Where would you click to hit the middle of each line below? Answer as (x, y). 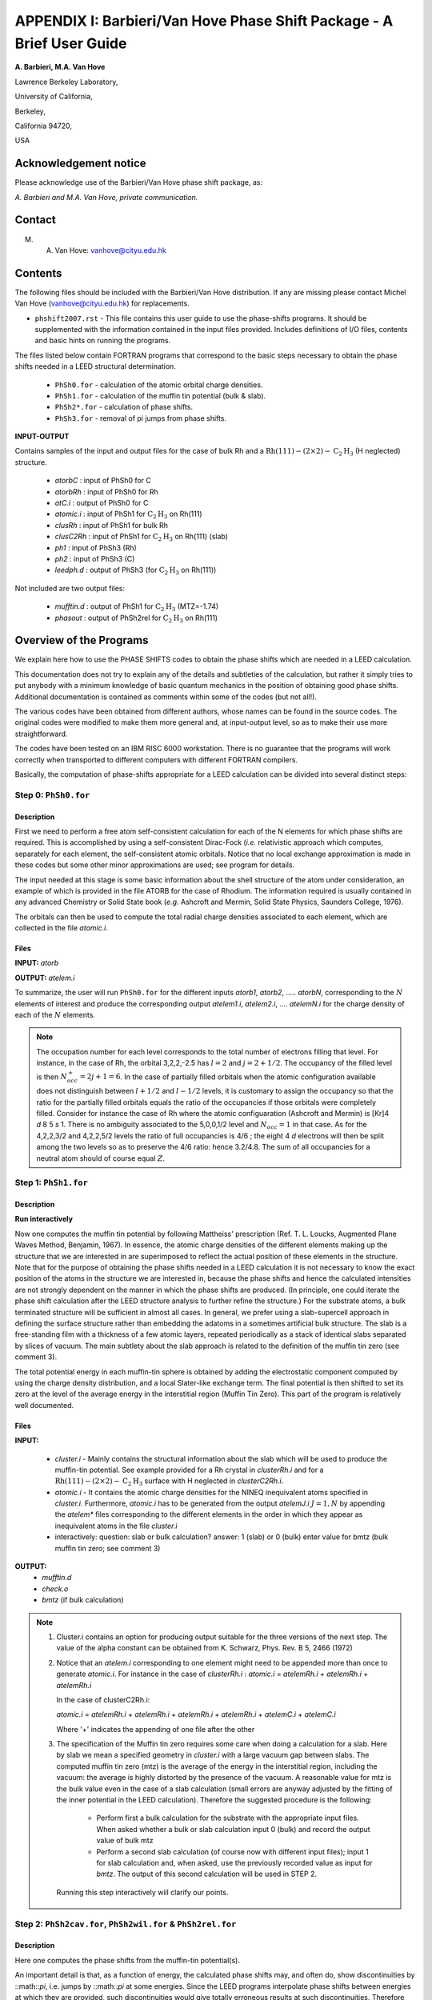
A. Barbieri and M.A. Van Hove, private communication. (106, 197)
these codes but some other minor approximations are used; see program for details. (155, 865)
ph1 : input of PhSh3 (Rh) (96, 547)
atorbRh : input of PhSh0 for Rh (107, 491)
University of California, (54, 97)
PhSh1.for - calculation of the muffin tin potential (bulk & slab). (160, 395)
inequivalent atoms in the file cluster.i (116, 1526)
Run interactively (44, 1219)
